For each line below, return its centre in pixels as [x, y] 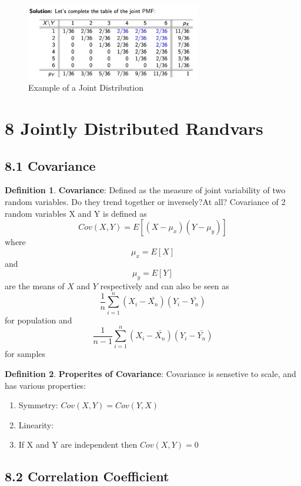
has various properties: [46, 385]
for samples [25, 354]
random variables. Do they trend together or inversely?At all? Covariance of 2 [145, 202]
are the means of [35, 285]
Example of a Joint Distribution [86, 87]
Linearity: [36, 424]
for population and [39, 320]
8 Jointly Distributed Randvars [134, 128]
